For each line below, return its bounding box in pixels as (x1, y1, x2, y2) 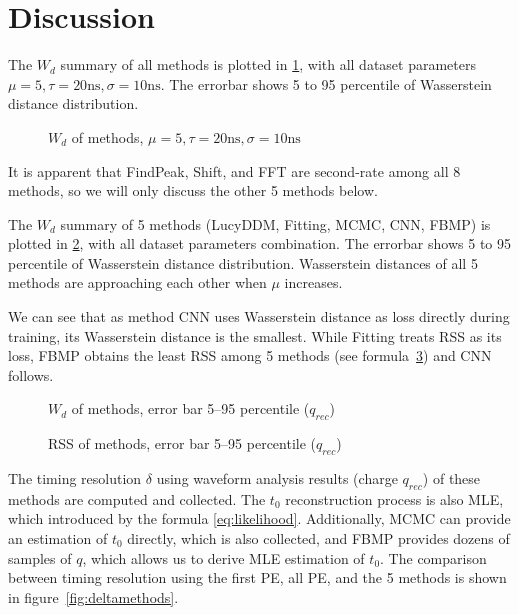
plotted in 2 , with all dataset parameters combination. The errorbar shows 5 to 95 (8, 233, 511, 254)
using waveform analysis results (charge (156, 468, 398, 489)
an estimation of (8, 528, 108, 549)
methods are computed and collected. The (8, 488, 266, 509)
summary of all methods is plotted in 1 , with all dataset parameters (60, 54, 476, 75)
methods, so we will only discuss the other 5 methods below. (8, 180, 378, 201)
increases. (284, 272, 343, 293)
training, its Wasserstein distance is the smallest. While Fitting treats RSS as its (8, 325, 502, 346)
